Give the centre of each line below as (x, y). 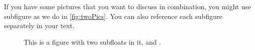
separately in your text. (39, 25)
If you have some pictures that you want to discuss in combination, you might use (127, 6)
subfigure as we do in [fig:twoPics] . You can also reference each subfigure (113, 16)
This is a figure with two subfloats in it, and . (92, 42)
